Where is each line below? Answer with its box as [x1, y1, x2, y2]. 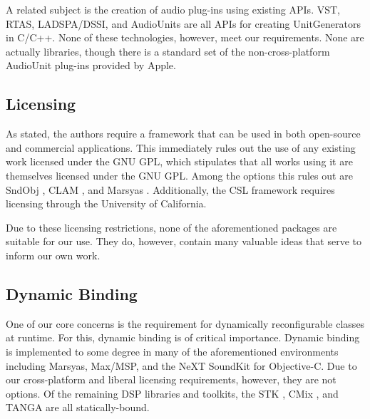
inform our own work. [6, 247, 101, 262]
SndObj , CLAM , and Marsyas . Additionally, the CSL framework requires [6, 182, 335, 197]
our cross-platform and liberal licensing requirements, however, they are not [6, 372, 336, 387]
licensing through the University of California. [6, 196, 207, 211]
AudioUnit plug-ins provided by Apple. [6, 58, 176, 73]
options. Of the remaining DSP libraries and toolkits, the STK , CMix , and [6, 386, 339, 400]
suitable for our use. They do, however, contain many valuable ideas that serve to [6, 234, 361, 249]
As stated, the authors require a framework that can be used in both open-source [6, 126, 361, 141]
